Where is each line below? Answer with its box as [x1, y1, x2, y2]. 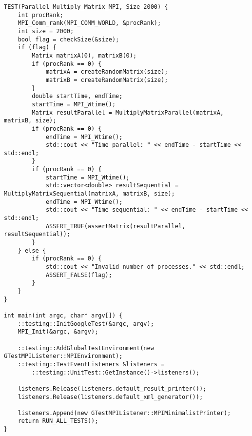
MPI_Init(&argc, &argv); [18, 328, 98, 336]
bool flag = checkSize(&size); [18, 36, 119, 43]
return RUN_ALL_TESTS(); [18, 417, 98, 425]
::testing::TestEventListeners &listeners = [18, 360, 165, 368]
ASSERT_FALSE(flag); [45, 271, 112, 278]
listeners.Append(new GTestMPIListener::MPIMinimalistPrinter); [18, 409, 231, 416]
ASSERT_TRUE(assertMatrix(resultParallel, [45, 222, 186, 230]
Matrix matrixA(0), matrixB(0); [32, 52, 137, 59]
